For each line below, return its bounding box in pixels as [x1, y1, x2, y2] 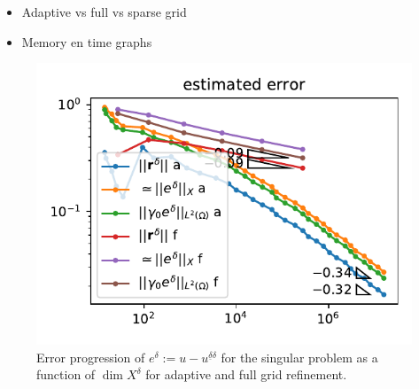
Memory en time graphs [21, 32, 152, 51]
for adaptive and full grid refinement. [145, 365, 347, 384]
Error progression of [36, 347, 145, 366]
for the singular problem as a [221, 347, 378, 366]
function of [36, 365, 96, 384]
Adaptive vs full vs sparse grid [21, 3, 187, 20]
